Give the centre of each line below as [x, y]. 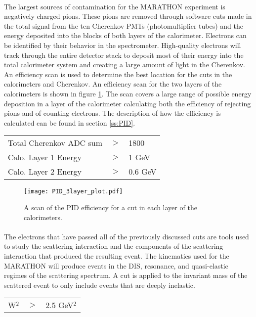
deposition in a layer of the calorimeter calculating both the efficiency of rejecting [128, 103]
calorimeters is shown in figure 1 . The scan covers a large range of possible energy [128, 93]
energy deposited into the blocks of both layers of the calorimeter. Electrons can [125, 35]
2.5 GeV [60, 305]
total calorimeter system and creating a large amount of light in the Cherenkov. [125, 65]
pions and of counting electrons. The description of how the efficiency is [112, 113]
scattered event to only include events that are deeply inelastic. [100, 285]
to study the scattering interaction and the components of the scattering [114, 246]
